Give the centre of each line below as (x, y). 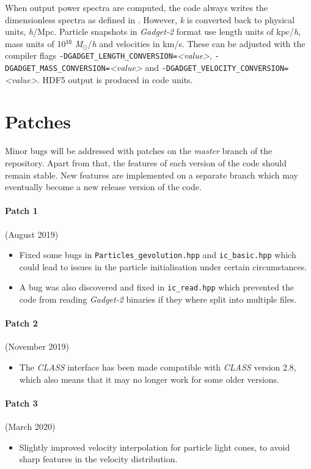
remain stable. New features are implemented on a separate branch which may (152, 175)
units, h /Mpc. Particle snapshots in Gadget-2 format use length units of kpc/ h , (153, 31)
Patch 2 (21, 323)
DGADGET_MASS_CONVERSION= (57, 69)
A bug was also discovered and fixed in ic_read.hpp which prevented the (157, 287)
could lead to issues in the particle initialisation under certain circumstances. (163, 266)
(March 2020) (30, 427)
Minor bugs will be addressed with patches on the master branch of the (139, 151)
